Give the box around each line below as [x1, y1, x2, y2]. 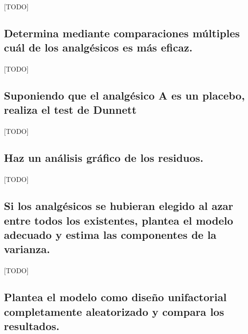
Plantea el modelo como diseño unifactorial [4, 289, 227, 305]
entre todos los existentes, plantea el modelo [4, 212, 233, 228]
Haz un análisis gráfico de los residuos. [4, 150, 203, 165]
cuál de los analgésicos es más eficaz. [4, 39, 193, 54]
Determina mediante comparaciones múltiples [4, 25, 240, 40]
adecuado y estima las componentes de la [4, 227, 217, 242]
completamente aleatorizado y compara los [4, 304, 224, 319]
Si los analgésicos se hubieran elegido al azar [4, 198, 233, 213]
